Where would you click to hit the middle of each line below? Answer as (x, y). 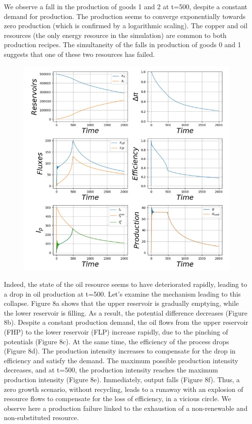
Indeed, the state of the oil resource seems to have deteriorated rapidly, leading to (126, 284)
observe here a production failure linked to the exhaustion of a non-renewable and (126, 408)
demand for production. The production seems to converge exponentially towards (125, 16)
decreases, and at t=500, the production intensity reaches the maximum (111, 370)
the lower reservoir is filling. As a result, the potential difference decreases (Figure (126, 312)
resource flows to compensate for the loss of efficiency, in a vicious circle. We (118, 398)
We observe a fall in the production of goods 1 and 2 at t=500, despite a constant (126, 6)
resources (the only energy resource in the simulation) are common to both (115, 35)
